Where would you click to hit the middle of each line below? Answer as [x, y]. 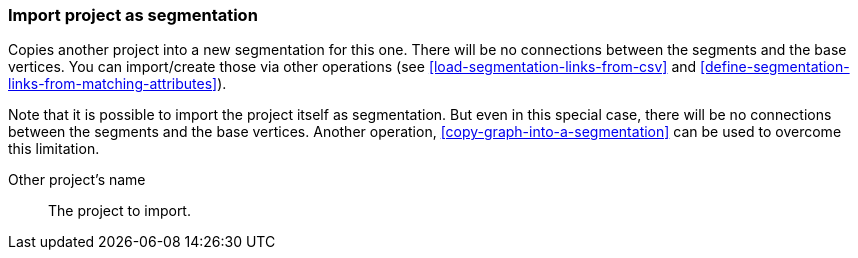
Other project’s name [77, 180]
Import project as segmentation [133, 15]
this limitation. [54, 149]
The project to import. [119, 211]
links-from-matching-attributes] [113, 84]
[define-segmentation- [775, 67]
